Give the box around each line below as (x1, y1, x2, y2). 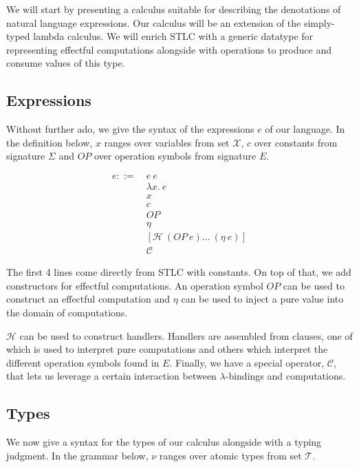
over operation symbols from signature (94, 149, 257, 163)
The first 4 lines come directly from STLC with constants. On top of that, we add (6, 265, 351, 279)
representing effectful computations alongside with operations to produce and (6, 42, 331, 56)
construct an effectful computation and (6, 292, 171, 306)
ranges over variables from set (104, 135, 230, 149)
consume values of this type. (6, 56, 125, 70)
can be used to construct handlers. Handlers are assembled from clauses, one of (19, 328, 353, 343)
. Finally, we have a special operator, (169, 355, 325, 369)
